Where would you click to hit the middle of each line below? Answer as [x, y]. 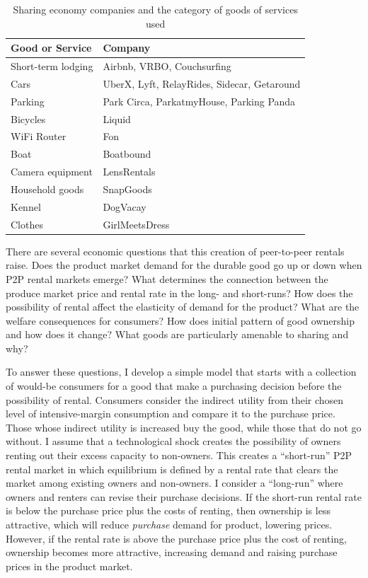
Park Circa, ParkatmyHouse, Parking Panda [199, 101]
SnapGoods [127, 189]
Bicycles [28, 119]
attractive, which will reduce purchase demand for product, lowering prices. [169, 524]
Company [127, 48]
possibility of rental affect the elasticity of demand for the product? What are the [183, 307]
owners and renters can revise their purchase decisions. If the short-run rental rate [184, 496]
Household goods [47, 189]
